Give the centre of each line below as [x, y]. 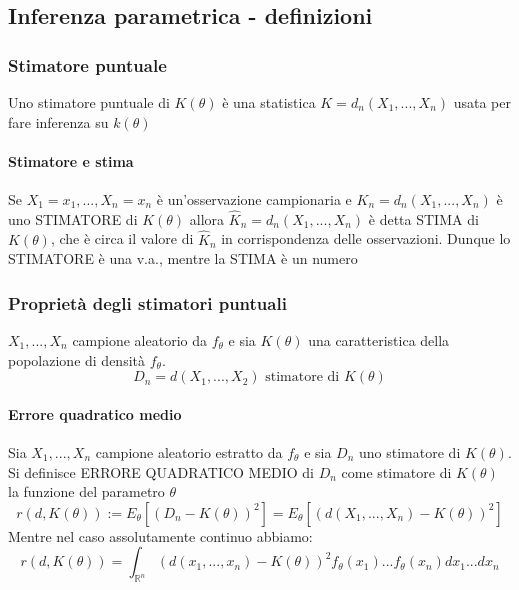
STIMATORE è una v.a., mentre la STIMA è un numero [183, 258]
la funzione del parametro [86, 491]
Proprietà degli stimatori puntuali [147, 302]
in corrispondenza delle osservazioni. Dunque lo [366, 238]
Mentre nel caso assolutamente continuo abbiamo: [160, 535]
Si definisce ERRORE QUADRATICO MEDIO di [161, 471]
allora [207, 218]
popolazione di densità [76, 359]
